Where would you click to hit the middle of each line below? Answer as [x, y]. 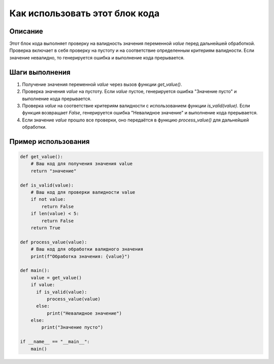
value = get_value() [56, 278]
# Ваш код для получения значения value [82, 164]
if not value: [48, 199]
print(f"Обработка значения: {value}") [80, 256]
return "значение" [54, 171]
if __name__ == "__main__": [55, 342]
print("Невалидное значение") [84, 313]
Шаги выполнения [40, 72]
